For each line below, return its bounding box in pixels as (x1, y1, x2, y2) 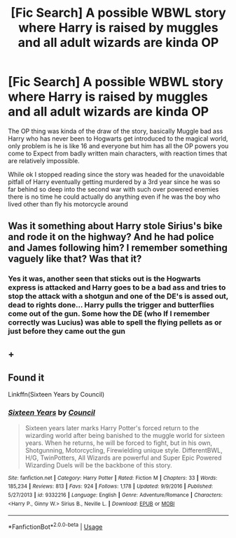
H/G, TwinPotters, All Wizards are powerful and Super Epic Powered (25, 453, 222, 462)
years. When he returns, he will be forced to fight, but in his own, (25, 439, 213, 447)
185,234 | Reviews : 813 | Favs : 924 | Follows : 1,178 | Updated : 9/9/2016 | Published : (8, 483, 213, 490)
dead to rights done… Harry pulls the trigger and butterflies (8, 300, 214, 310)
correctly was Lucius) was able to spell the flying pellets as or (8, 318, 223, 327)
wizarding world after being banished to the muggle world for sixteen (25, 431, 225, 439)
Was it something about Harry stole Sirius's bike (8, 220, 223, 232)
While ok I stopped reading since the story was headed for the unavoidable (8, 170, 225, 178)
